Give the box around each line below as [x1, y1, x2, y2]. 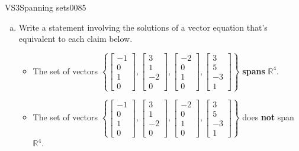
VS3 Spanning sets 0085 [5, 1, 86, 13]
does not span [242, 111, 294, 123]
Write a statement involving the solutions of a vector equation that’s [18, 21, 268, 33]
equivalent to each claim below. [18, 32, 133, 45]
